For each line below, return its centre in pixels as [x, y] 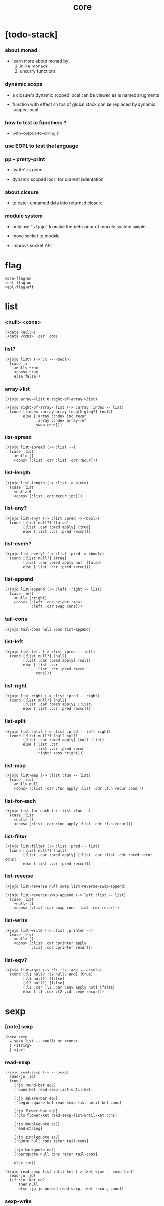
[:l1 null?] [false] [44, 979]
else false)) [27, 376]
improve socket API [32, 245]
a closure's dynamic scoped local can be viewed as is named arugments [86, 95]
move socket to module [36, 236]
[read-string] [28, 1129]
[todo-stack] [31, 35]
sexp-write [18, 1201]
